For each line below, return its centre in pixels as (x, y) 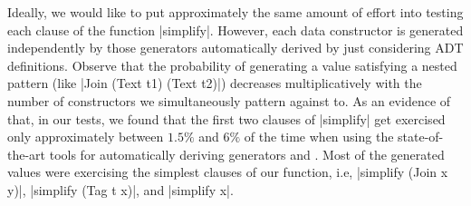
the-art (27, 154)
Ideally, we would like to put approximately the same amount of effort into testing (235, 12)
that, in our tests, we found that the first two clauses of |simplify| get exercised (226, 118)
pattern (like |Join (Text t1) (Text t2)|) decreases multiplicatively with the (215, 83)
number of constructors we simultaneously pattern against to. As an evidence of (229, 100)
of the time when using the (319, 137)
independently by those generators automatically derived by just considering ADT (235, 48)
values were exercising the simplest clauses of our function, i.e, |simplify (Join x (228, 172)
